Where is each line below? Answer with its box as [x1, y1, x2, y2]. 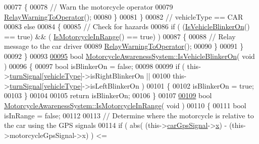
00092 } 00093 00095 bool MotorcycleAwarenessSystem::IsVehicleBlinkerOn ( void [4, 50, 255, 61]
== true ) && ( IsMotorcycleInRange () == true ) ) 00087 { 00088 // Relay [4, 31, 236, 41]
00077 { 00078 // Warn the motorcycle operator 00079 [4, 2, 173, 12]
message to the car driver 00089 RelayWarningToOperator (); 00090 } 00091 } [4, 41, 244, 51]
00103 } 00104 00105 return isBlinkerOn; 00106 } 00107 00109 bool [4, 90, 212, 101]
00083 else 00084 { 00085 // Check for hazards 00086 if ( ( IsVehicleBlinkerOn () [4, 21, 250, 32]
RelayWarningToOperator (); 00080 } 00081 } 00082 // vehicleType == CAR [4, 11, 243, 22]
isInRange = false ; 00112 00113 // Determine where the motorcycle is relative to [4, 110, 254, 120]
